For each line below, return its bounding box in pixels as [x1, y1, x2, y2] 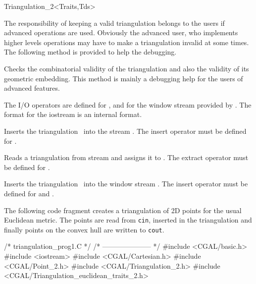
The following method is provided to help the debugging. [4, 47, 177, 57]
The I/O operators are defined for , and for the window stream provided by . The [4, 99, 252, 110]
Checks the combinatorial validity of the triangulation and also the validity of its [4, 63, 249, 73]
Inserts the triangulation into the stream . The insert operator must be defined [4, 125, 247, 136]
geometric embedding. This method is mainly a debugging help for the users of [4, 73, 243, 83]
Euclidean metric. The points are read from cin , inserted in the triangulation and [4, 215, 252, 225]
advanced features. [4, 83, 60, 93]
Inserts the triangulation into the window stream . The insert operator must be [4, 178, 248, 189]
